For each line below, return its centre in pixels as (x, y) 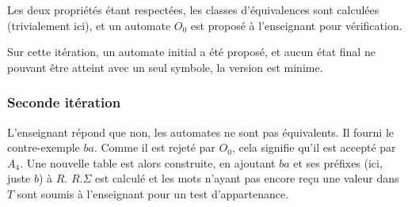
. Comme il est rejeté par (154, 147)
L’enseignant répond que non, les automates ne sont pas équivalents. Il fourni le (201, 132)
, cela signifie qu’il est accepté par (314, 147)
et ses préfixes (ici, (338, 162)
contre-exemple (44, 147)
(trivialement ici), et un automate (89, 25)
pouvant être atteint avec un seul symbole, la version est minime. (165, 67)
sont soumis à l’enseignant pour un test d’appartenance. (153, 193)
